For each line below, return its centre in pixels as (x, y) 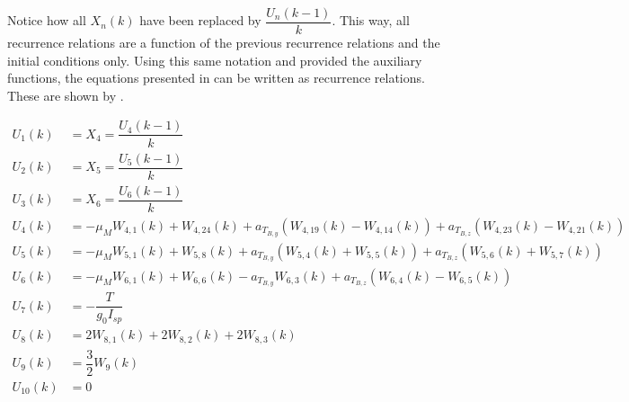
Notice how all (47, 20)
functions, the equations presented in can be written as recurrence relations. (216, 78)
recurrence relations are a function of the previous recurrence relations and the (224, 43)
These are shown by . (66, 95)
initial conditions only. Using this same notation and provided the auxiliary (215, 60)
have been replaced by (200, 20)
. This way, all (371, 20)
